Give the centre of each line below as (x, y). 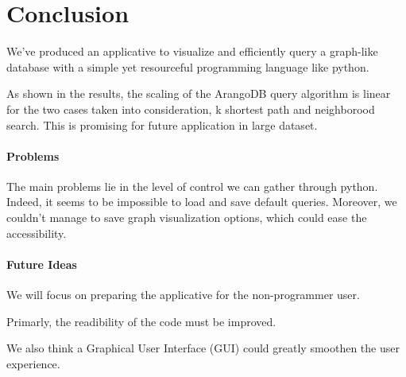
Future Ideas (42, 264)
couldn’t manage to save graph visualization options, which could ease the (187, 218)
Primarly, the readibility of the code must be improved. (141, 321)
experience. (33, 363)
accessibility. (37, 233)
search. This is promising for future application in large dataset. (162, 124)
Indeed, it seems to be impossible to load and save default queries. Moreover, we (202, 202)
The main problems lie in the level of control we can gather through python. (192, 186)
